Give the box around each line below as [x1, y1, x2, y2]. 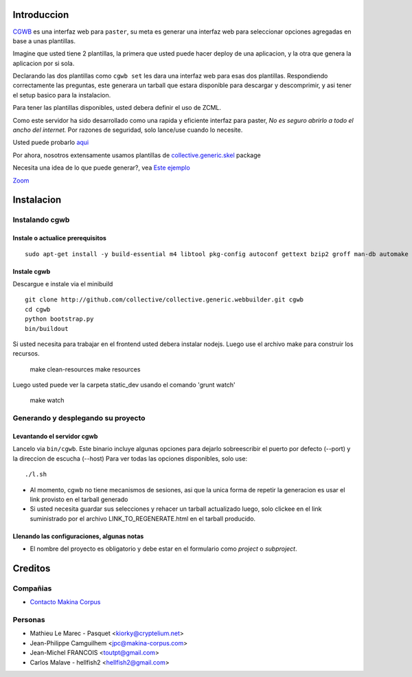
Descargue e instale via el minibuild [12, 279, 113, 288]
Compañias [12, 584, 52, 593]
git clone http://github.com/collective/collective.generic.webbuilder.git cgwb [25, 296, 304, 303]
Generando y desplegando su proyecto [12, 413, 146, 423]
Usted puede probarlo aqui [12, 138, 89, 147]
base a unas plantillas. [12, 36, 76, 45]
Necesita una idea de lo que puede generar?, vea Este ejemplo [12, 163, 190, 172]
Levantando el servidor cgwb [12, 433, 98, 441]
